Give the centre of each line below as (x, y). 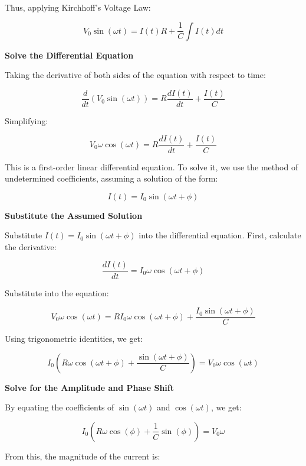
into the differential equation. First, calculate (220, 235)
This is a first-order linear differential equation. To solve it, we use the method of (152, 166)
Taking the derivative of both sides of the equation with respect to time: (135, 75)
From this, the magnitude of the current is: (83, 456)
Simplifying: (27, 120)
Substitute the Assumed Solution (74, 215)
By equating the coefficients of (60, 407)
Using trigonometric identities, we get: (74, 339)
